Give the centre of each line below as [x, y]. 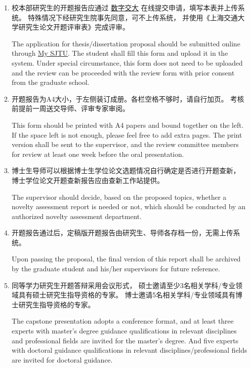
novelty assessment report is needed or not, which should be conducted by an [128, 206]
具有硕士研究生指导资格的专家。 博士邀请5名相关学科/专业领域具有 [127, 295]
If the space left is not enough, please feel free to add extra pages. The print [127, 134]
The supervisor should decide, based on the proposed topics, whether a [119, 197]
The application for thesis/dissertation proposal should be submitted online [126, 43]
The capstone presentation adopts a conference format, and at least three [123, 321]
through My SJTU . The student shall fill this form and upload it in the [120, 53]
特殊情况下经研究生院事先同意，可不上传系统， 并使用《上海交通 [133, 17]
